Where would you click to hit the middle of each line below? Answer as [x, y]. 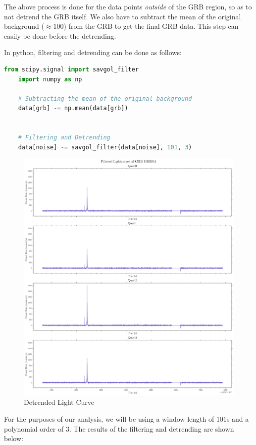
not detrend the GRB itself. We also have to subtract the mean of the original [123, 16]
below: [14, 438]
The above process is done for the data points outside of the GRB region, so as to [128, 6]
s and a [238, 419]
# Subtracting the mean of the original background [105, 98]
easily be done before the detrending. [60, 35]
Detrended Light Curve [59, 402]
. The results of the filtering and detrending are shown [152, 428]
